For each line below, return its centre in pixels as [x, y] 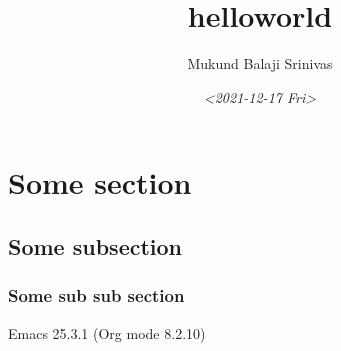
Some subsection [95, 245]
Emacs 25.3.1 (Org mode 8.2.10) [107, 332]
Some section [100, 182]
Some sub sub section [96, 295]
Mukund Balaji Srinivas [260, 63]
